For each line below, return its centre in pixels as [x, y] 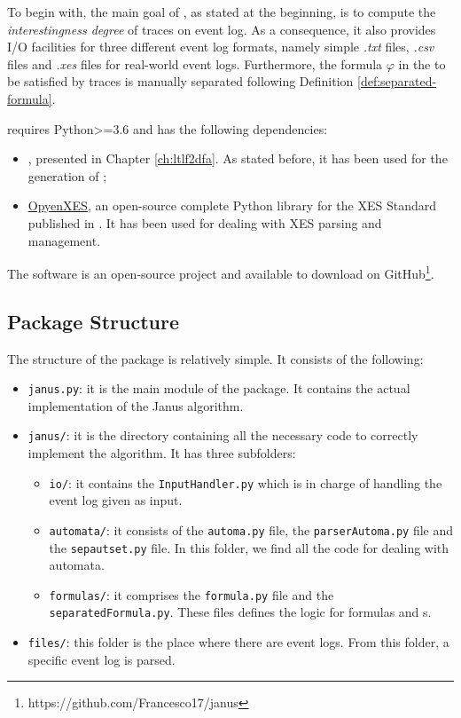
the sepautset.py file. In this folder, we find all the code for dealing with [249, 547]
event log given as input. [116, 500]
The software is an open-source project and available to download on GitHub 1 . [221, 272]
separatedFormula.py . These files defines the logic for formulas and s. [240, 612]
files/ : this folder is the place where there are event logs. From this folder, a [238, 642]
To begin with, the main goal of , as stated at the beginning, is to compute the [222, 12]
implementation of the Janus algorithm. [136, 405]
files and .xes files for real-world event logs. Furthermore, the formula [195, 63]
